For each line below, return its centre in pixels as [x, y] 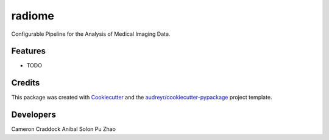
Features [28, 51]
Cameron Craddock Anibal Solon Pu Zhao [63, 129]
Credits [26, 83]
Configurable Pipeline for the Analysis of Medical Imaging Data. [91, 34]
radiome [33, 16]
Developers [34, 115]
